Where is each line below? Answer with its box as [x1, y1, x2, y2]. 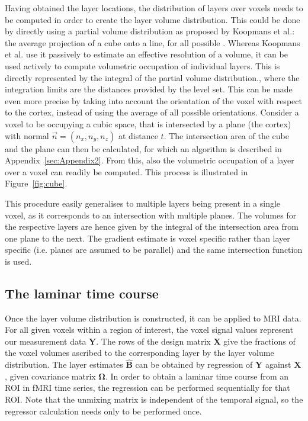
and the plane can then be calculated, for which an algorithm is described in [5, 142, 282, 155]
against [265, 358, 291, 371]
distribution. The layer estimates [5, 358, 123, 371]
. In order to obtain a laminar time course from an [105, 369, 289, 382]
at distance [118, 129, 158, 142]
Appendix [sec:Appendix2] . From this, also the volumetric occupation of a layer [5, 154, 294, 166]
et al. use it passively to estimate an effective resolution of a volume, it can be [5, 48, 288, 60]
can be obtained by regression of [135, 358, 253, 371]
